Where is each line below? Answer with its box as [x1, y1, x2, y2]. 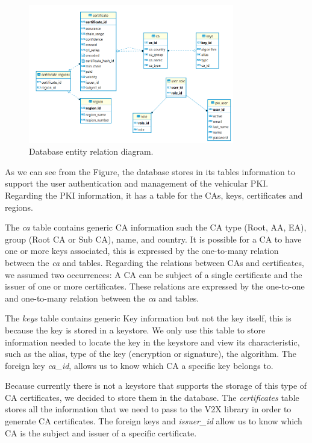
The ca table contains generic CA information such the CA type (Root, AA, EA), [5, 221, 307, 234]
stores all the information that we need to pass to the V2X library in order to [5, 403, 292, 415]
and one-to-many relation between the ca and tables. [5, 291, 199, 304]
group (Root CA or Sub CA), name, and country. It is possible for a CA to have [5, 232, 302, 245]
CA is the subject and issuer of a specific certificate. [5, 426, 197, 439]
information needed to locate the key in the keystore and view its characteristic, [5, 335, 300, 348]
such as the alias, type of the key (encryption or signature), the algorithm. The [5, 347, 296, 360]
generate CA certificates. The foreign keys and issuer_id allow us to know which [5, 415, 302, 427]
